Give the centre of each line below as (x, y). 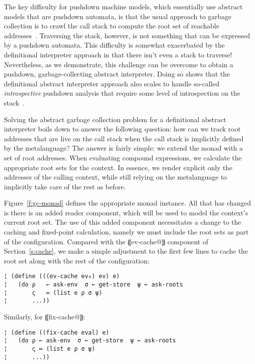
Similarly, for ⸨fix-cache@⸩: (45, 317)
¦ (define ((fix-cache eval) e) (57, 332)
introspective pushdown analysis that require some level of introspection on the (122, 93)
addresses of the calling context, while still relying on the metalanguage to (115, 177)
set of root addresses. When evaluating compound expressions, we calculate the (123, 157)
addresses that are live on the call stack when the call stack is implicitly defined (124, 138)
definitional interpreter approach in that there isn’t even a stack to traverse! (118, 54)
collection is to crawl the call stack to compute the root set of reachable (112, 26)
